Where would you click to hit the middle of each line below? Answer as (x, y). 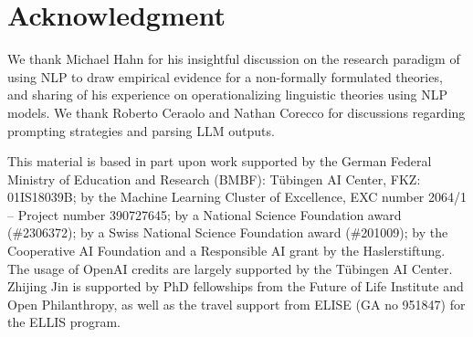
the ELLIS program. (64, 322)
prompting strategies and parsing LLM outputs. (141, 130)
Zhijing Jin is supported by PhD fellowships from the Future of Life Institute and (236, 286)
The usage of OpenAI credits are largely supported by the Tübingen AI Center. (230, 268)
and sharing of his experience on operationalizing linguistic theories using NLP (228, 95)
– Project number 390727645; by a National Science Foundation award (205, 214)
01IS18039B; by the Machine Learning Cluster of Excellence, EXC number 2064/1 (237, 197)
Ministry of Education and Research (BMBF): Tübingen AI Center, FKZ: (214, 179)
